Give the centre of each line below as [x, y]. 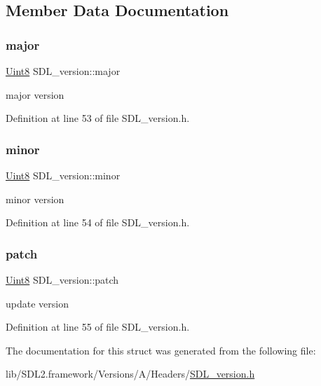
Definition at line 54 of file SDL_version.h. [98, 222]
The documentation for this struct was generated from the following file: [161, 350]
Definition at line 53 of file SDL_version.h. [98, 118]
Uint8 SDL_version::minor [63, 175]
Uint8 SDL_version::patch [62, 280]
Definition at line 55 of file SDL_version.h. [98, 327]
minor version [35, 199]
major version [35, 94]
